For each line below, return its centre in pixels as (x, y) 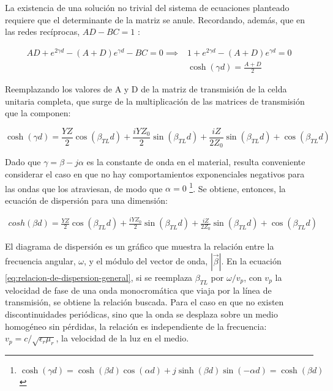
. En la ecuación (251, 260)
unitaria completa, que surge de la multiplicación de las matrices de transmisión (155, 101)
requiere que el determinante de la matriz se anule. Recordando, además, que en (155, 19)
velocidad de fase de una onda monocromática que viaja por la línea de (138, 290)
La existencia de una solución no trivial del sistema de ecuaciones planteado (147, 7)
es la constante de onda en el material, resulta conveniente (196, 162)
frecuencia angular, (40, 260)
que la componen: (38, 113)
